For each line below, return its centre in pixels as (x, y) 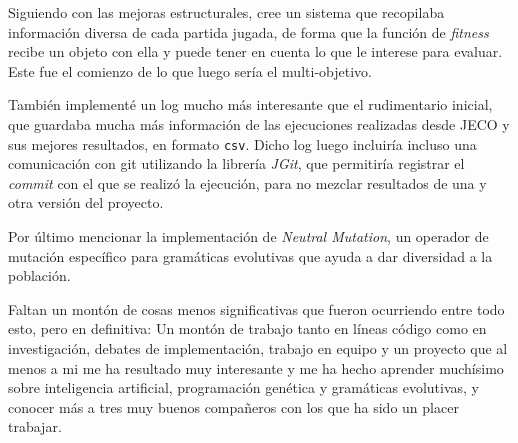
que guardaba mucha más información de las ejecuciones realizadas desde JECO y (259, 123)
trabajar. (35, 426)
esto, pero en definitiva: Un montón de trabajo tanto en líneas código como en (247, 328)
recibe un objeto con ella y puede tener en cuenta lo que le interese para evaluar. (255, 51)
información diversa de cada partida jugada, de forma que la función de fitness (248, 31)
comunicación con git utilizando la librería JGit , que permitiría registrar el (236, 163)
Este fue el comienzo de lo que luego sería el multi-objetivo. (190, 70)
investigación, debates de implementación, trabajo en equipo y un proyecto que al (258, 347)
